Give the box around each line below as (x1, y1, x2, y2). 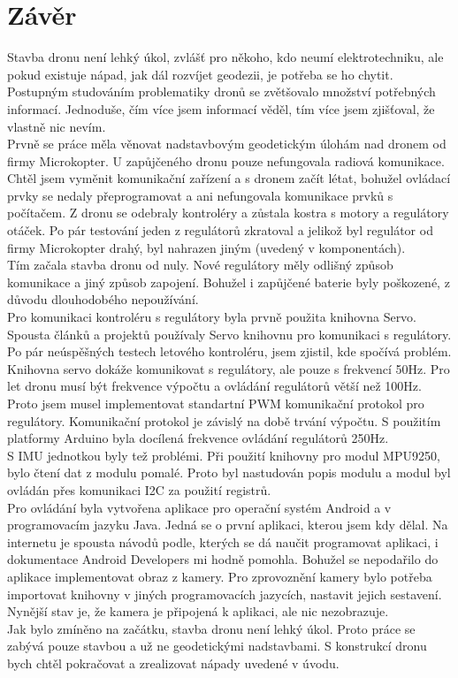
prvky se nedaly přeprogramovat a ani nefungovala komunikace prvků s (7, 186, 393, 204)
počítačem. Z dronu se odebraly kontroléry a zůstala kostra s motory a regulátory (7, 203, 449, 222)
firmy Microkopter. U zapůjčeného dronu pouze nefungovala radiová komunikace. (7, 151, 445, 170)
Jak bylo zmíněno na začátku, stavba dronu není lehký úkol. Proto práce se (7, 619, 416, 637)
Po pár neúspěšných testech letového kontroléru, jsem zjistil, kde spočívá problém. (7, 342, 452, 361)
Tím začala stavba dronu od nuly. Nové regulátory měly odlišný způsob (7, 255, 393, 274)
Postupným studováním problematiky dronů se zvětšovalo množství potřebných (7, 82, 436, 101)
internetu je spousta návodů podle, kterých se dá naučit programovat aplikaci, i (7, 532, 439, 551)
